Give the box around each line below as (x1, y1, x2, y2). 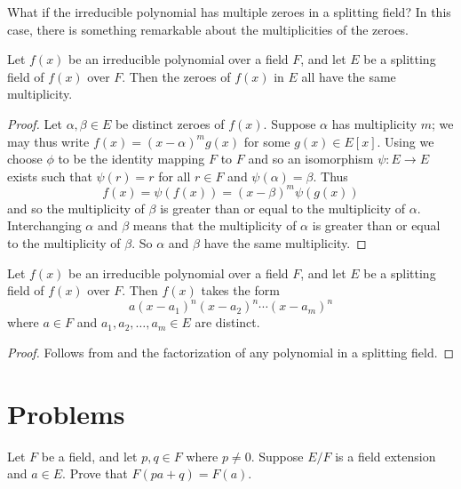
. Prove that (62, 464, 128, 483)
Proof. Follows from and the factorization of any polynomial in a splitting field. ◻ (7, 342, 455, 361)
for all (158, 166, 191, 185)
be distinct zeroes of (115, 114, 225, 132)
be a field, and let (41, 446, 138, 465)
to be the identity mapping (58, 149, 205, 168)
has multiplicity (331, 114, 417, 132)
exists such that (7, 166, 92, 185)
